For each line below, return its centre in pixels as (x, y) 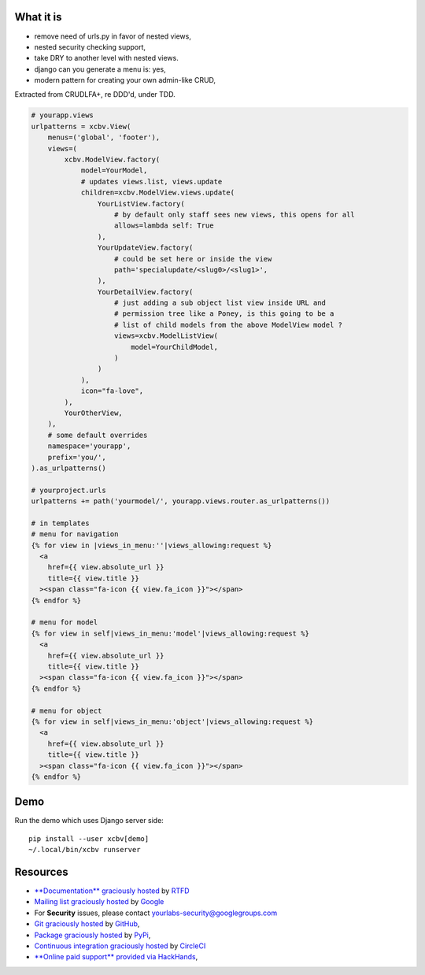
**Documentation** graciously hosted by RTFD (112, 891)
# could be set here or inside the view (193, 259)
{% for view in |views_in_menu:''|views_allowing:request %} (152, 545)
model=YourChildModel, (174, 347)
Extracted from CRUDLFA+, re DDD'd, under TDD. (95, 95)
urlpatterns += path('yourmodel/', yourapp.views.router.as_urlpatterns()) (181, 501)
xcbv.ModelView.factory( (112, 160)
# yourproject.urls (68, 490)
